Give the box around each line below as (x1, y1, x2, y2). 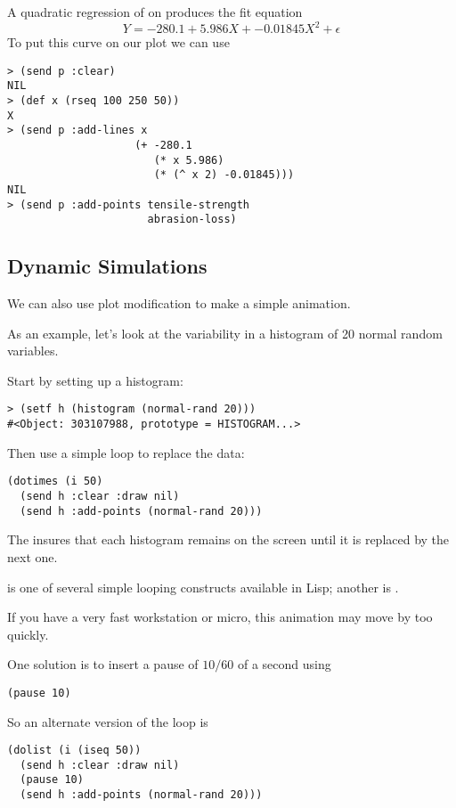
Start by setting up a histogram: (7, 371, 183, 389)
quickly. (7, 624, 49, 643)
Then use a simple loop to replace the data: (7, 443, 245, 461)
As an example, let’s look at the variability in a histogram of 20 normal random (7, 323, 443, 342)
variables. (7, 341, 59, 360)
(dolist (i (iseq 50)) (7, 744, 142, 757)
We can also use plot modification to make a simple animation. (7, 294, 351, 313)
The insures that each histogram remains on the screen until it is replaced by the (7, 530, 450, 549)
